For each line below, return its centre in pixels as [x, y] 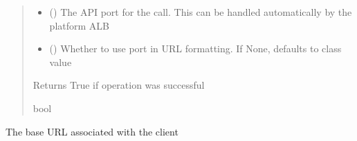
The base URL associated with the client [92, 131]
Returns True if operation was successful [119, 85]
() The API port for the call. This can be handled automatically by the [201, 12]
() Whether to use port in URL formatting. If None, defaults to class [195, 48]
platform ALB [79, 25]
